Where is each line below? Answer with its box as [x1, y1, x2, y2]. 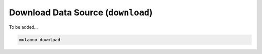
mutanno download [19, 37, 61, 43]
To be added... [9, 24, 38, 30]
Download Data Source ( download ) [9, 7, 153, 18]
